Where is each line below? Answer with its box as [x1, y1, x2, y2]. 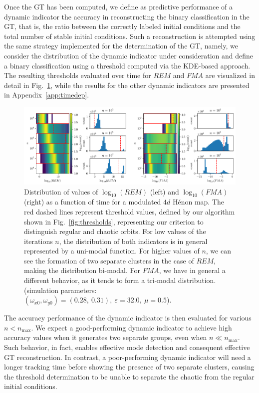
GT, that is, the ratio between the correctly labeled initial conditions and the [4, 21, 241, 31]
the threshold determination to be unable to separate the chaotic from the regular [4, 371, 255, 381]
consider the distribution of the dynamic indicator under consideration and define [4, 50, 254, 60]
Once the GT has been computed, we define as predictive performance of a [4, 1, 233, 11]
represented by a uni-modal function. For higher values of [24, 245, 200, 256]
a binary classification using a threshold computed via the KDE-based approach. [4, 60, 251, 70]
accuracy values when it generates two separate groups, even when [4, 332, 207, 342]
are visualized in [205, 70, 255, 80]
